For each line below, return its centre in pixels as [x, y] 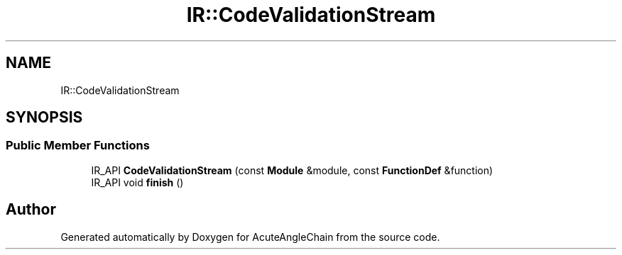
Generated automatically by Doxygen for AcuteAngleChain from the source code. [250, 237]
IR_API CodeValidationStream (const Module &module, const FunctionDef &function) [292, 170]
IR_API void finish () [137, 182]
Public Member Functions [78, 146]
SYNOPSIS [44, 118]
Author [31, 210]
